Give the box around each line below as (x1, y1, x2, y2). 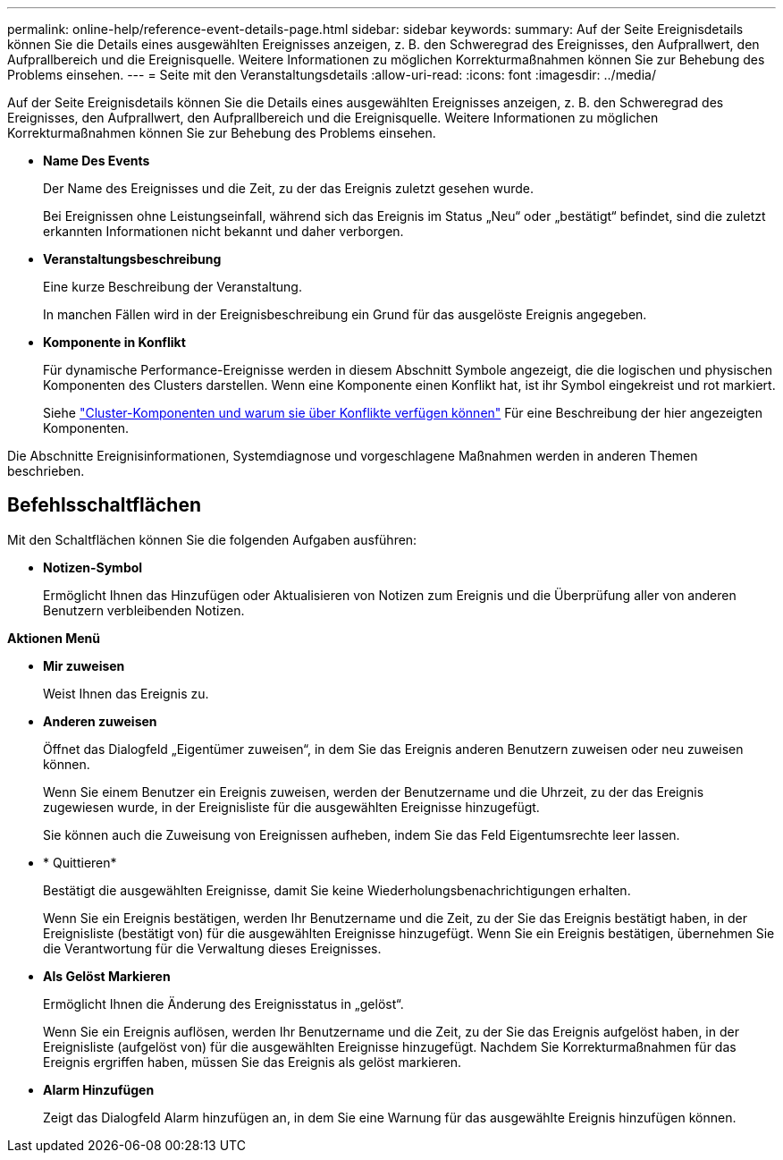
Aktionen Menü (7, 630, 100, 646)
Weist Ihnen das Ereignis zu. (43, 685, 209, 701)
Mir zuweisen (43, 657, 125, 673)
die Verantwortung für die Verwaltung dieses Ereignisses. (43, 940, 382, 956)
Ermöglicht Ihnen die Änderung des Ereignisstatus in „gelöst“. (43, 995, 404, 1012)
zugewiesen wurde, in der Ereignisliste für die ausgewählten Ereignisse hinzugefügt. (43, 799, 540, 815)
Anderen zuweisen (43, 713, 157, 729)
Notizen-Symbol (43, 559, 143, 575)
